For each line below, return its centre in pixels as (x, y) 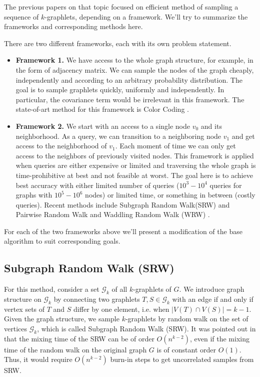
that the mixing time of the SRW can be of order (79, 338)
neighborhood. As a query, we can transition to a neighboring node (118, 136)
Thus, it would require (38, 359)
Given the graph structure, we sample (62, 319)
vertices (15, 329)
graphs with (34, 195)
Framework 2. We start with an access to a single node (103, 126)
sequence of (21, 16)
